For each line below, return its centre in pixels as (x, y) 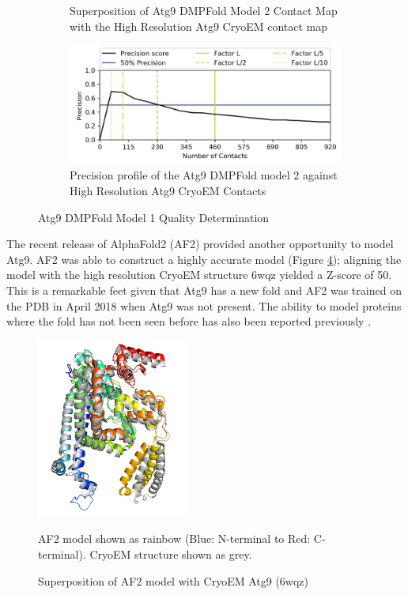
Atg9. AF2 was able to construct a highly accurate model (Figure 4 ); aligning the (204, 259)
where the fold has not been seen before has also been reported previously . (189, 321)
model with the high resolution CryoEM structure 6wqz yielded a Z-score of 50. (199, 275)
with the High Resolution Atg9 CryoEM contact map (199, 26)
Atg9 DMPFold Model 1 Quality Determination (154, 217)
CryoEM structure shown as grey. (171, 554)
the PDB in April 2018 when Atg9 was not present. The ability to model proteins (204, 305)
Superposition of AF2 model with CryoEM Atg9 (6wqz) (174, 580)
